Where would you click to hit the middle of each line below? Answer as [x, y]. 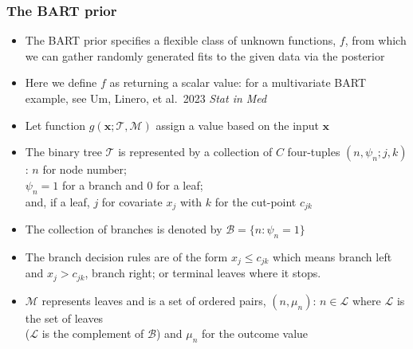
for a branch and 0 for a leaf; [132, 184]
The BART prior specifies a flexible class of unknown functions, [181, 40]
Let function [55, 125]
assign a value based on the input [237, 125]
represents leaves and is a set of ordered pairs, [154, 300]
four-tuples [314, 152]
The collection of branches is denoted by [124, 229]
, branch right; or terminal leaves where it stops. [203, 273]
